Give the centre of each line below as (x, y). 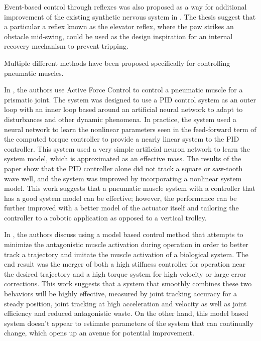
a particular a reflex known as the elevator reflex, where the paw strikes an (119, 26)
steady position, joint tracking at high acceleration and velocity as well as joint (125, 303)
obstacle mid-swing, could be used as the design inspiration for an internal (118, 36)
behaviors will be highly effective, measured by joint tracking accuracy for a (120, 294)
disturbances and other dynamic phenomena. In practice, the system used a (120, 119)
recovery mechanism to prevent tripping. (66, 46)
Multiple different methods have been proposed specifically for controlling (117, 63)
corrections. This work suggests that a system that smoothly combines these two (128, 283)
